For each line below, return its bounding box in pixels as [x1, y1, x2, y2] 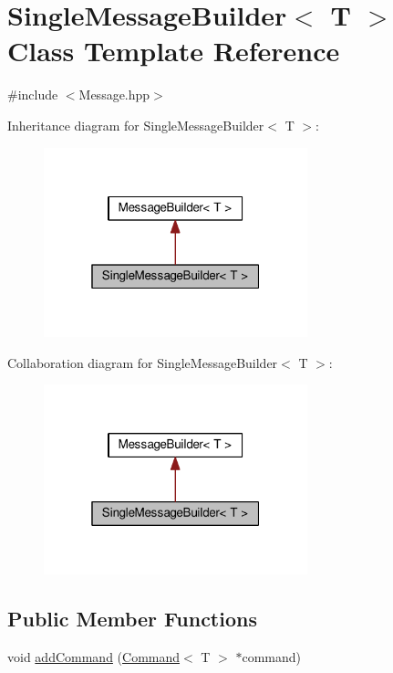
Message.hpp [78, 85, 150, 104]
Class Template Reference [7, 32, 340, 69]
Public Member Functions [7, 604, 257, 632]
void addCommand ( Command [7, 647, 181, 666]
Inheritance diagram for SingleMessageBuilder [7, 115, 264, 134]
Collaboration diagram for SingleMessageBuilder [7, 352, 278, 372]
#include [7, 85, 58, 104]
